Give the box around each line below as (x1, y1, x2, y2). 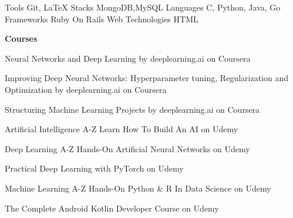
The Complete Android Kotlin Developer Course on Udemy (5, 202, 219, 214)
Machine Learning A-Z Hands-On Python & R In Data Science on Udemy (5, 182, 271, 194)
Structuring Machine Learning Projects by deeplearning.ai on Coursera (5, 103, 260, 115)
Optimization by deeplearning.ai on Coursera (5, 83, 167, 95)
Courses (5, 32, 38, 45)
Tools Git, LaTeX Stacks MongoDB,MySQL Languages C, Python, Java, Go (5, 1, 281, 13)
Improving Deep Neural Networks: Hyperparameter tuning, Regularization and (5, 72, 288, 84)
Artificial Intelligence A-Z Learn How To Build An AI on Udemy (5, 123, 238, 135)
